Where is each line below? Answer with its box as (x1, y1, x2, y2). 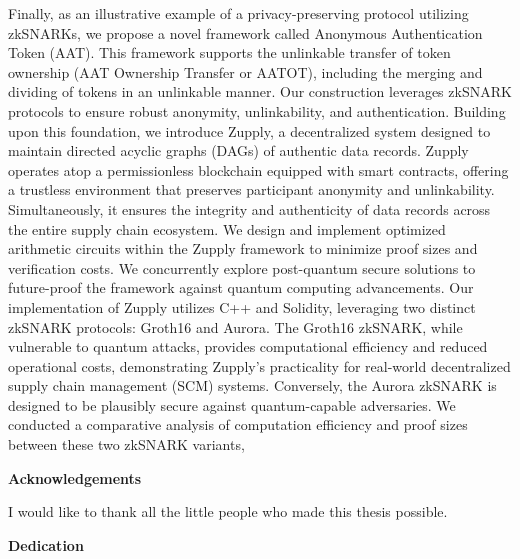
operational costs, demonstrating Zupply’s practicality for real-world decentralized (8, 355, 511, 376)
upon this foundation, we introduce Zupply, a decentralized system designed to (8, 120, 491, 141)
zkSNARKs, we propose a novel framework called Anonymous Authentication (8, 22, 483, 43)
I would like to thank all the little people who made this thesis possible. (8, 501, 448, 522)
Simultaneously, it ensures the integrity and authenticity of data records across (8, 198, 491, 219)
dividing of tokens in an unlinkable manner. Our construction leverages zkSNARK (8, 81, 512, 102)
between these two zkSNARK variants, (8, 434, 245, 455)
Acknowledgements (8, 467, 142, 488)
